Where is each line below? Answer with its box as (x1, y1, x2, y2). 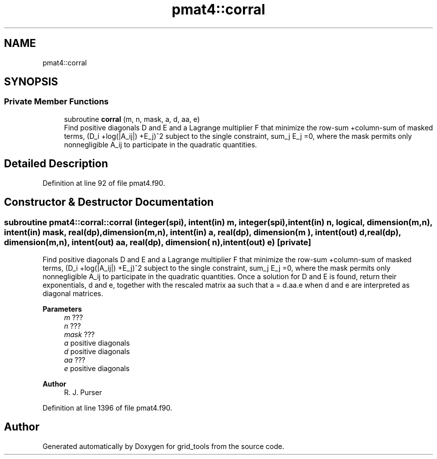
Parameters (42, 304, 82, 313)
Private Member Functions (4, 96, 109, 107)
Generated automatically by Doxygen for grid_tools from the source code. (42, 442, 284, 451)
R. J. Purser (64, 388, 102, 397)
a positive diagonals (64, 338, 130, 347)
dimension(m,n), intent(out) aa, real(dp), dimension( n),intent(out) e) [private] (4, 237, 311, 247)
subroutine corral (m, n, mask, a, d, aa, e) (64, 114, 200, 123)
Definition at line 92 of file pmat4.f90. (42, 178, 165, 187)
